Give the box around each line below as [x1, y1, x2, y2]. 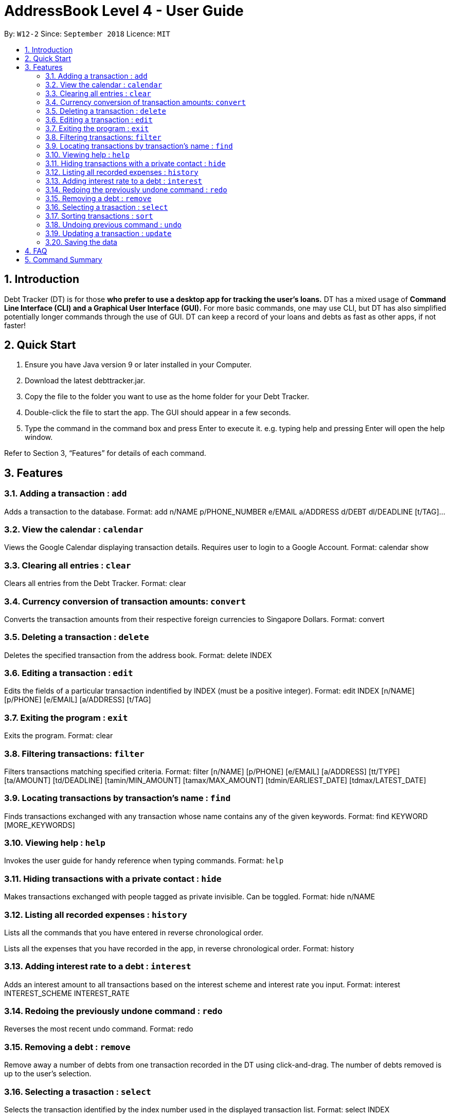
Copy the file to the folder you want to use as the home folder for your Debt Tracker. [25, 392, 310, 401]
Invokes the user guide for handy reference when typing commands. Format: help [4, 856, 284, 865]
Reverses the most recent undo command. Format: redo [4, 1024, 193, 1034]
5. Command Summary [25, 255, 102, 264]
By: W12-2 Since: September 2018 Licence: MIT [4, 29, 170, 38]
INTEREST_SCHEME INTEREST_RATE [4, 988, 130, 998]
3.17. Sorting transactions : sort [45, 211, 153, 220]
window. [25, 433, 53, 442]
